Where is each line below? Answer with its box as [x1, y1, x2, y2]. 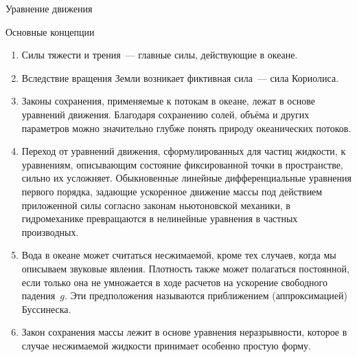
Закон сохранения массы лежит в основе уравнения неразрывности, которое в [21, 325, 347, 339]
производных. [21, 224, 79, 239]
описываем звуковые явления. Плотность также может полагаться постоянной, [21, 261, 349, 275]
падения [21, 288, 56, 303]
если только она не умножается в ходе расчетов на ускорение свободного [21, 274, 327, 289]
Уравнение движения [5, 1, 93, 15]
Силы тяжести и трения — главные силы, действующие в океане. [21, 47, 298, 62]
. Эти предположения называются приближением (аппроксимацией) [64, 288, 347, 303]
